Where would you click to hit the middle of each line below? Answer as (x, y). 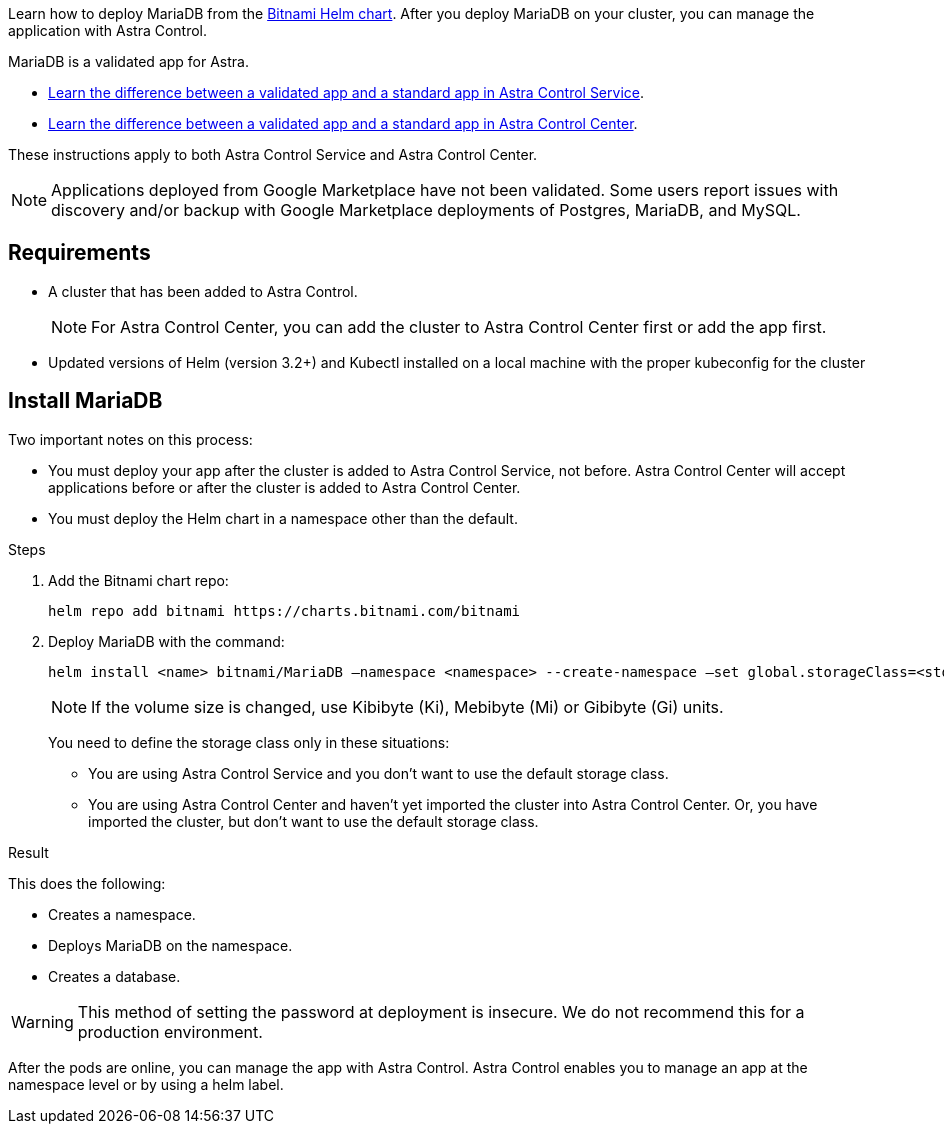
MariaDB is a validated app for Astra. (128, 61)
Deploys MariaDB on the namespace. (170, 945)
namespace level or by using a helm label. (146, 1084)
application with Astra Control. (108, 30)
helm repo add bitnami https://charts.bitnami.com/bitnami (284, 610)
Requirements (79, 253)
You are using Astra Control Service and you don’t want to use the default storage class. (378, 773)
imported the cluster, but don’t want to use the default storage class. (313, 821)
